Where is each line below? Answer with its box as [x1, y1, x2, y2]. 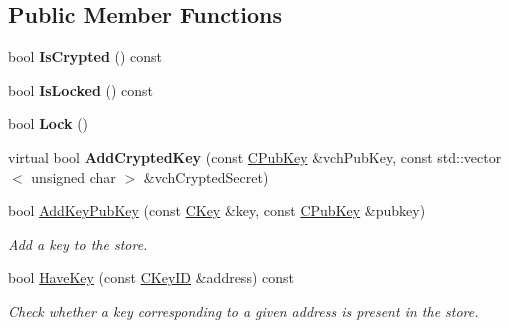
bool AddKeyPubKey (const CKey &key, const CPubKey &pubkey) [8, 200, 426, 221]
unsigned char [31, 166, 116, 187]
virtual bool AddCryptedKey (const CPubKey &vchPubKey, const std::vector [8, 146, 502, 167]
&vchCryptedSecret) [143, 166, 269, 187]
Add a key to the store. [8, 233, 148, 254]
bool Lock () [8, 113, 89, 134]
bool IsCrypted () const [8, 46, 163, 67]
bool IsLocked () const [8, 79, 154, 100]
